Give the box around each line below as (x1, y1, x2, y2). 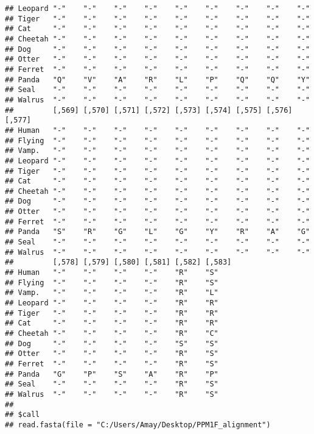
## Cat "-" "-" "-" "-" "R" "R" (5, 319, 218, 328)
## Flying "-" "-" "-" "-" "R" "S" (5, 278, 218, 287)
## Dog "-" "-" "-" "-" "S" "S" (5, 339, 218, 348)
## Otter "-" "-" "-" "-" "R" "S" (5, 349, 218, 358)
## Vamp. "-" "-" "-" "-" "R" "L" (5, 288, 218, 297)
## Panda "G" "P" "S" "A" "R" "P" (5, 369, 218, 379)
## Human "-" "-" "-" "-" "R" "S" (5, 268, 218, 277)
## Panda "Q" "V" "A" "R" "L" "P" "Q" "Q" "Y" (5, 75, 310, 84)
